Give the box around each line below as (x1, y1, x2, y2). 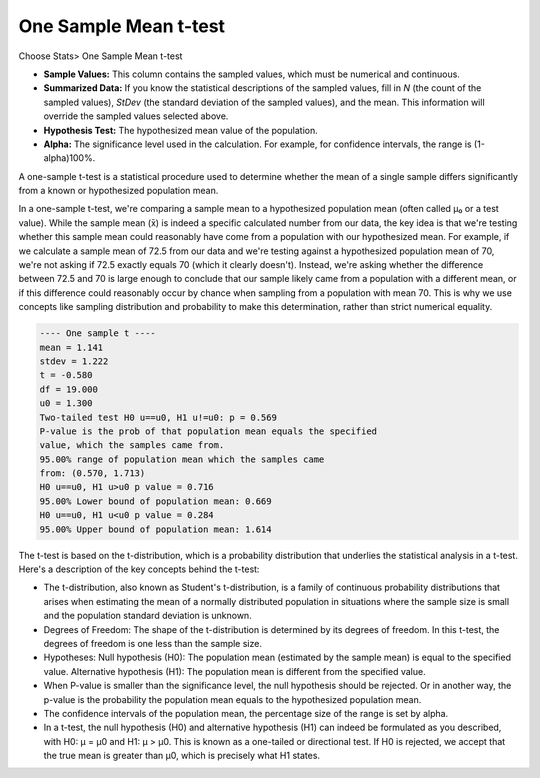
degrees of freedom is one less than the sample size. (43, 637, 262, 649)
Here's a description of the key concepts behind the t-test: (18, 563, 260, 575)
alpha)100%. (43, 152, 96, 164)
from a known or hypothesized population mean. (18, 185, 219, 197)
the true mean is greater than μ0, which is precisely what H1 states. (43, 750, 320, 762)
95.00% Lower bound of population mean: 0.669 (39, 495, 272, 507)
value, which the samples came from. (39, 440, 225, 451)
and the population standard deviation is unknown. (43, 610, 252, 622)
